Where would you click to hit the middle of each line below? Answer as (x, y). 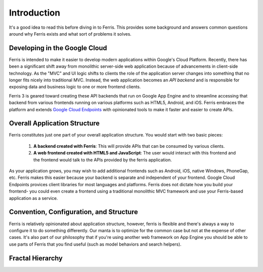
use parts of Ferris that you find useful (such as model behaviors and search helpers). (95, 244)
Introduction (35, 13)
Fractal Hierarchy (36, 258)
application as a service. (33, 198)
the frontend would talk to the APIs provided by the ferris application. (103, 160)
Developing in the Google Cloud (58, 48)
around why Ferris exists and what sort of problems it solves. (70, 34)
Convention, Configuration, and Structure (74, 212)
